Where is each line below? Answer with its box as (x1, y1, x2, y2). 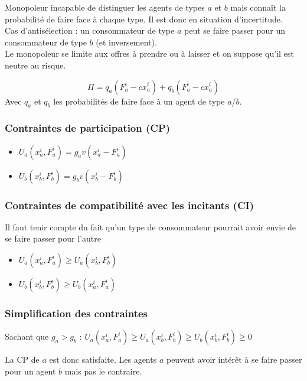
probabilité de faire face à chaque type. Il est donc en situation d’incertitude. (5, 12, 283, 25)
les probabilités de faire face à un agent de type (53, 95, 225, 107)
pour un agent (5, 364, 56, 377)
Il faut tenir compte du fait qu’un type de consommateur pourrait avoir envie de (5, 220, 296, 233)
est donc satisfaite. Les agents (49, 353, 157, 366)
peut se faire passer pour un (184, 24, 286, 37)
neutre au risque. (5, 58, 66, 71)
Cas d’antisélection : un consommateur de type (5, 24, 175, 37)
